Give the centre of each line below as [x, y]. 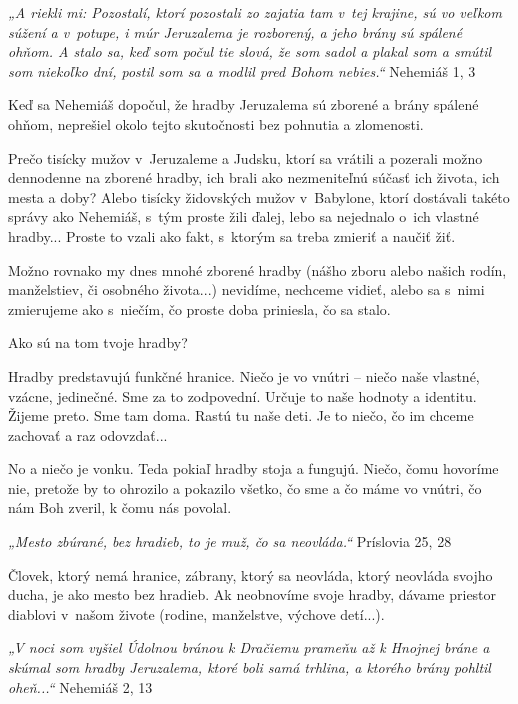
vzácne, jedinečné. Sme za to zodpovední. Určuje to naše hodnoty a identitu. [242, 395]
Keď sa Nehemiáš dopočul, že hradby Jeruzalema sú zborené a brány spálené [243, 104]
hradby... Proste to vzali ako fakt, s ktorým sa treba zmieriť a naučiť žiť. [232, 235]
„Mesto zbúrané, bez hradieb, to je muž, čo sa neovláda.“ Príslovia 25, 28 [230, 541]
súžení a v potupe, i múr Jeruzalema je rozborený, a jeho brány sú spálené [235, 31]
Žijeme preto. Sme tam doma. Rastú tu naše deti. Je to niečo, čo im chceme [241, 415]
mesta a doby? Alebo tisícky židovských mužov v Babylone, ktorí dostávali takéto [259, 196]
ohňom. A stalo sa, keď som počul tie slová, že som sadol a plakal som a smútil [250, 51]
